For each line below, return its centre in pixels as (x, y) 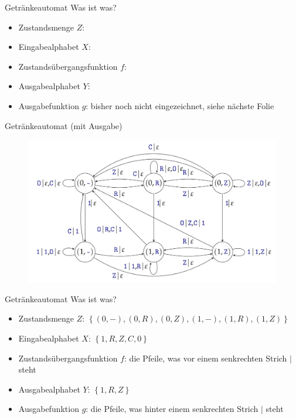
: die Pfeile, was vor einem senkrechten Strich (206, 358)
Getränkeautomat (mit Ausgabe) (64, 125)
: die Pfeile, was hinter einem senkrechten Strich (172, 409)
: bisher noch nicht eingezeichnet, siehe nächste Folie (180, 105)
